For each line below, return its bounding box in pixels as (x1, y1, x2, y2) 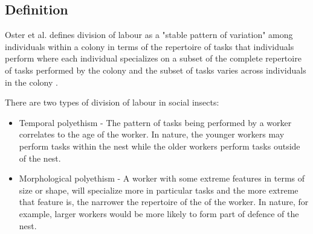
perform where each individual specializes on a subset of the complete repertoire (5, 52, 302, 65)
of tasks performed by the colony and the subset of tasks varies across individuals (5, 63, 306, 76)
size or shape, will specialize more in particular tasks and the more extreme (19, 183, 298, 196)
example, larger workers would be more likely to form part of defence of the (19, 207, 299, 220)
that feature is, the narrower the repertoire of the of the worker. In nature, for (19, 195, 309, 208)
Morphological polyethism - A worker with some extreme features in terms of (19, 172, 305, 185)
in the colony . (5, 75, 58, 88)
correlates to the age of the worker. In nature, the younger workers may (19, 128, 285, 141)
